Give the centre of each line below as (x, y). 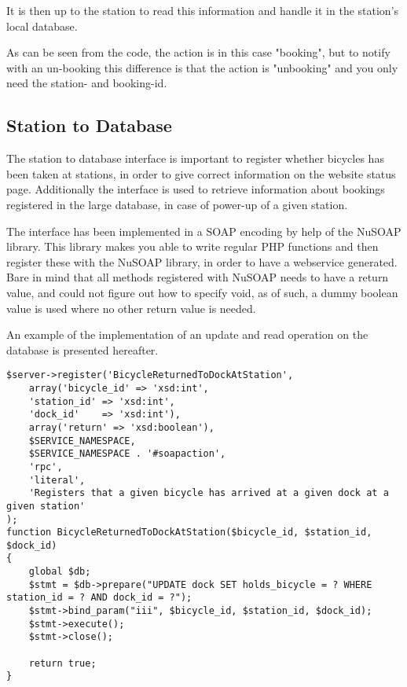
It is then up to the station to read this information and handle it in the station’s (203, 10)
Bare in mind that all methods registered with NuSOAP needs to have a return (198, 277)
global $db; (60, 572)
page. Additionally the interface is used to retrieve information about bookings (196, 189)
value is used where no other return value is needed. (131, 308)
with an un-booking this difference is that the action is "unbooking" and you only (202, 67)
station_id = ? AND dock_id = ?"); (99, 598)
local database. (42, 26)
